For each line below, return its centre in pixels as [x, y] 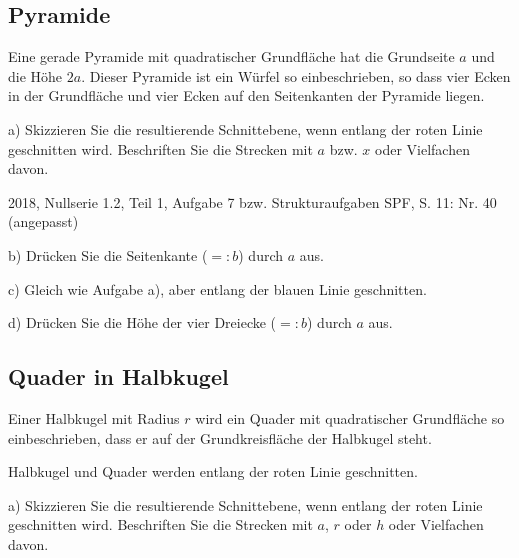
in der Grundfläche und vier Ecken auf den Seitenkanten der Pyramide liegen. [246, 95]
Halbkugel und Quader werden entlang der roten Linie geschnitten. [213, 471]
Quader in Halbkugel [118, 376]
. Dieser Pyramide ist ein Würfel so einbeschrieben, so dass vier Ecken [296, 75]
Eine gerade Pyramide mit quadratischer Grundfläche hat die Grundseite [231, 56]
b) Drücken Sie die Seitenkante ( [108, 254]
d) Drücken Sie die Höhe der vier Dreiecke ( [142, 322]
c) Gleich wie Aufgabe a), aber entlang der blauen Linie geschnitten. [217, 288]
